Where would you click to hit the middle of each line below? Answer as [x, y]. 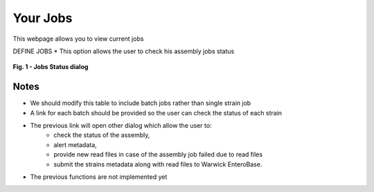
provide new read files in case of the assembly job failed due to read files [158, 155]
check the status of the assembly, [102, 135]
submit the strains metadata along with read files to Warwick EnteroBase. [158, 164]
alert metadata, [75, 144]
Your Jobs [43, 18]
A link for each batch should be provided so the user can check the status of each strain [156, 113]
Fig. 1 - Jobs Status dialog [51, 67]
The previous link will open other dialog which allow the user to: [121, 126]
